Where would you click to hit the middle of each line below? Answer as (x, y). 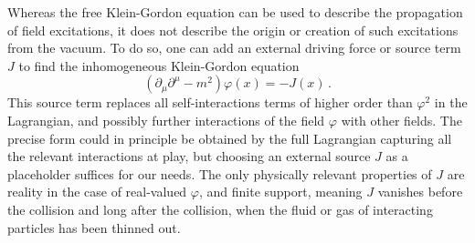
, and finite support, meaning (280, 192)
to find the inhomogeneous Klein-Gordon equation (159, 65)
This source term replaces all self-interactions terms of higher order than (210, 102)
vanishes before (420, 192)
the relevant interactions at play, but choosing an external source (189, 156)
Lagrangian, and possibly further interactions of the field (166, 120)
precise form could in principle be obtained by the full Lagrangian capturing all (230, 138)
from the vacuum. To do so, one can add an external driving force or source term (234, 48)
